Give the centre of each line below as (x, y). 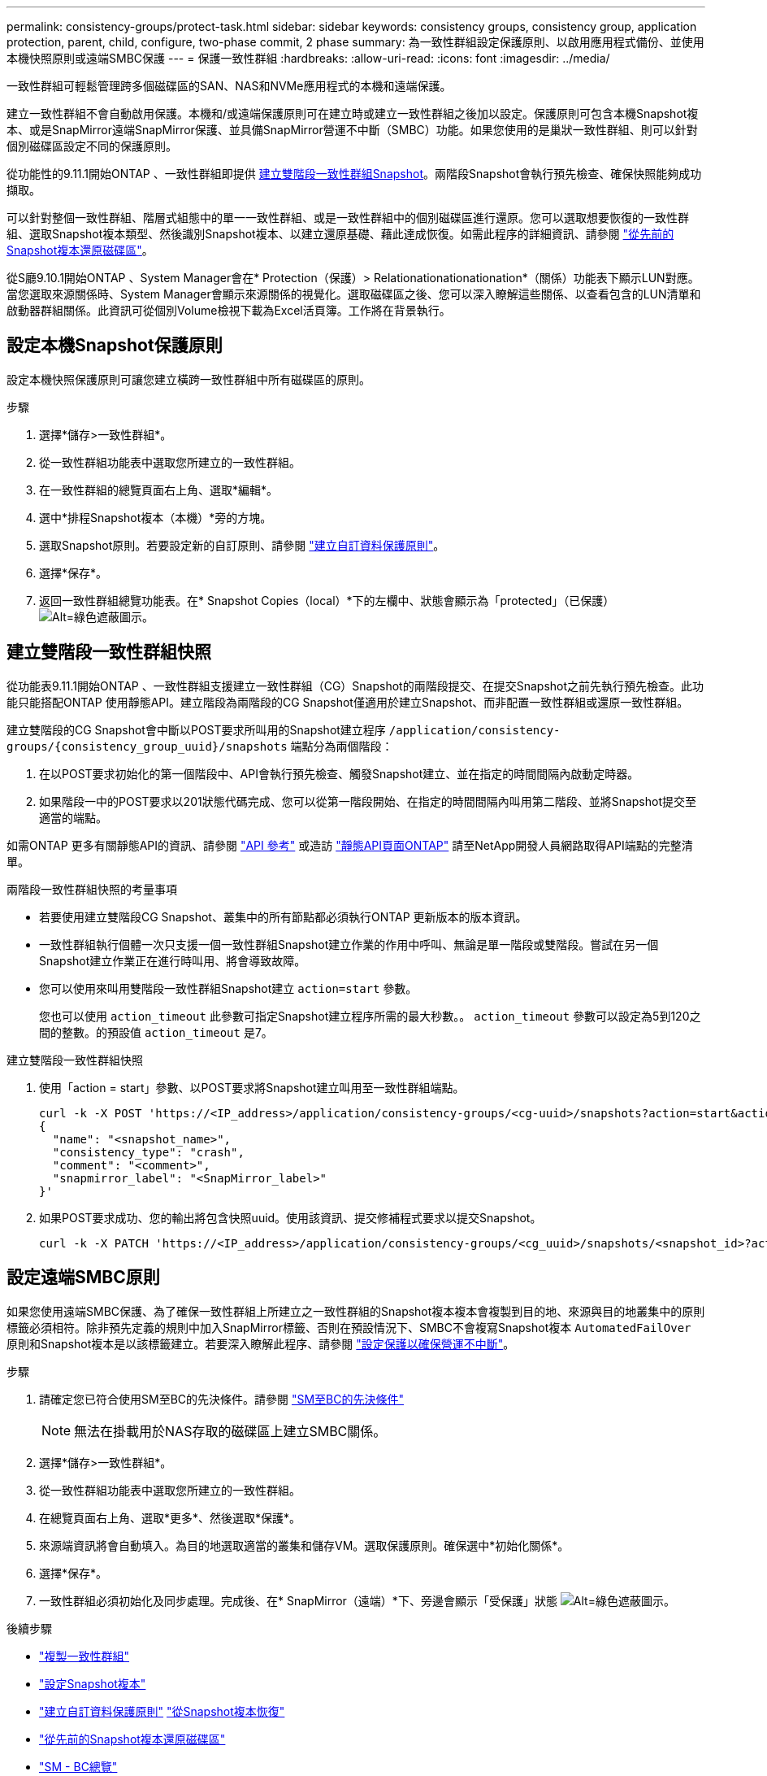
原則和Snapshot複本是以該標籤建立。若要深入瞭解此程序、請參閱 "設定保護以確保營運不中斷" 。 (261, 1343)
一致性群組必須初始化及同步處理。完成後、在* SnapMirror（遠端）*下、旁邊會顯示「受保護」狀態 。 (357, 1600)
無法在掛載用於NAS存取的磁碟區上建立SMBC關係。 (230, 1431)
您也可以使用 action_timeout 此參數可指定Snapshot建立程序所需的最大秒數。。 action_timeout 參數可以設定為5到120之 (370, 1016)
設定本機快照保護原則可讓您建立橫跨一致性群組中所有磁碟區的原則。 (188, 379)
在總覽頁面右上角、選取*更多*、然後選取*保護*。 (170, 1517)
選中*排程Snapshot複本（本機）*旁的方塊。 (156, 517)
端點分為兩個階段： (342, 746)
